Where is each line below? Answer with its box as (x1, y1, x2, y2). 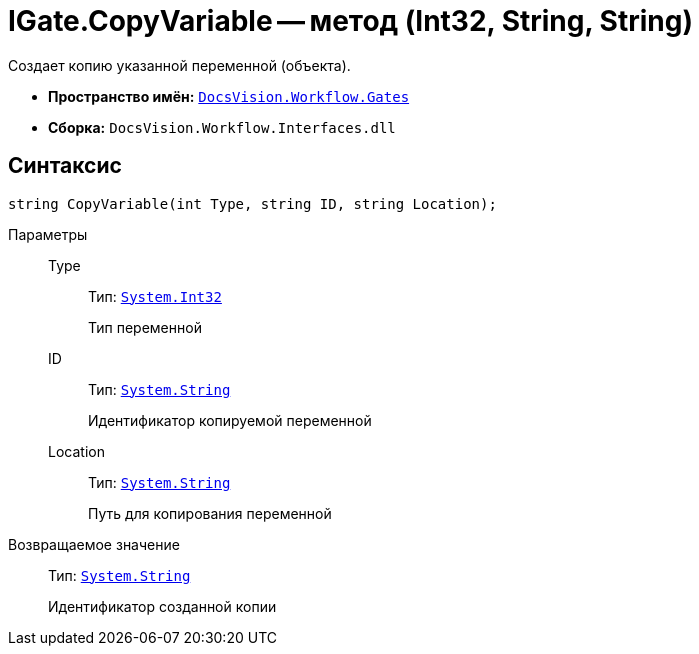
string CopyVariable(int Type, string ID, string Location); (8, 195, 497, 212)
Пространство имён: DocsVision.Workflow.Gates (48, 87, 410, 105)
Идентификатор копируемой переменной (88, 411, 372, 429)
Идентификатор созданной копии (48, 597, 277, 615)
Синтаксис (8, 153, 122, 179)
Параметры (8, 225, 88, 243)
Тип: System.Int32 (88, 287, 222, 305)
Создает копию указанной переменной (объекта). (8, 56, 351, 74)
